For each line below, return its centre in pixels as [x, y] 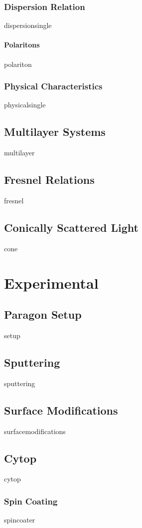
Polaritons [22, 45]
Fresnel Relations [49, 180]
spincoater [20, 520]
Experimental [51, 282]
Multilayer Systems [55, 132]
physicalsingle [25, 105]
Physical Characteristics [53, 86]
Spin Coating [31, 501]
